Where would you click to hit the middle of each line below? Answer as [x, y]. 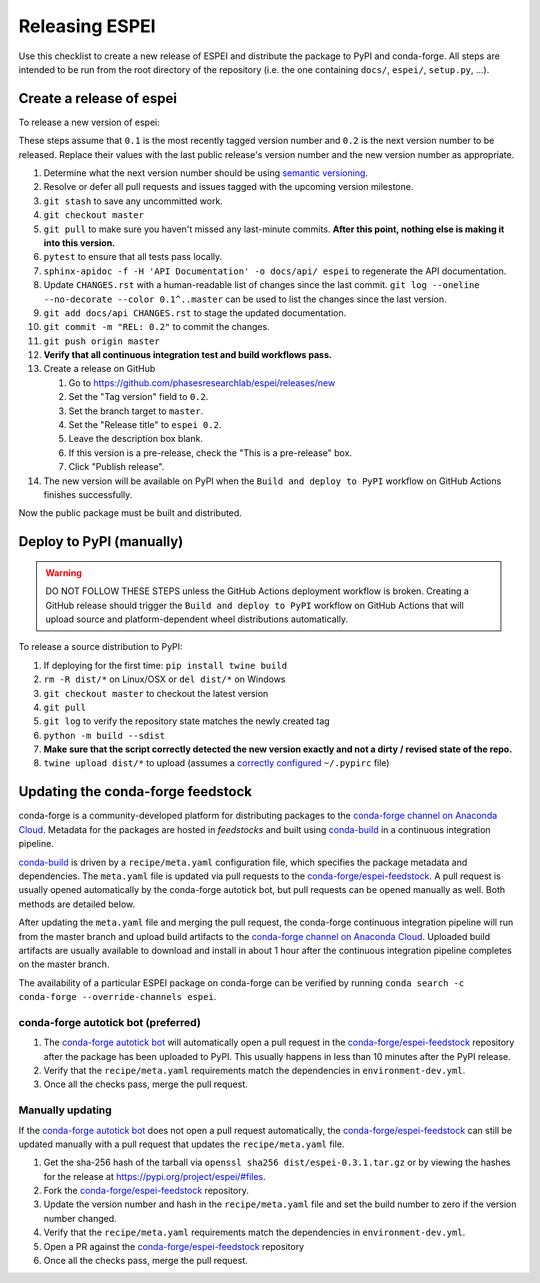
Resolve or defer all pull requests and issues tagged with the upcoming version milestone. [228, 187]
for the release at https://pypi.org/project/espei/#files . [155, 1176]
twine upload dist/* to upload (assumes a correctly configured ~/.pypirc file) [216, 763]
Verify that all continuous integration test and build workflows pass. [187, 355]
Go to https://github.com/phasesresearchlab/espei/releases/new [202, 382]
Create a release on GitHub [99, 369]
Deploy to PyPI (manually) [101, 541]
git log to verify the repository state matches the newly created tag [186, 721]
